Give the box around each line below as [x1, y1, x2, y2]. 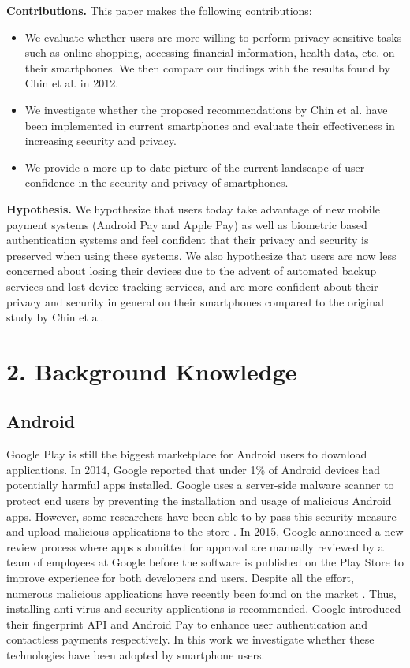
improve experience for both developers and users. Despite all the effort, [6, 570, 354, 586]
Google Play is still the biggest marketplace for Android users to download [6, 446, 367, 462]
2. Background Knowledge [6, 354, 297, 387]
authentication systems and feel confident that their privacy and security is [6, 232, 369, 248]
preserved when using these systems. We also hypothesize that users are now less [6, 247, 397, 263]
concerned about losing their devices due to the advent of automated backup [6, 262, 377, 279]
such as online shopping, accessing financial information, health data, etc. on [24, 44, 395, 61]
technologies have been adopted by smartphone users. [6, 646, 265, 662]
